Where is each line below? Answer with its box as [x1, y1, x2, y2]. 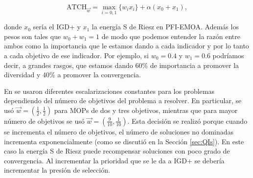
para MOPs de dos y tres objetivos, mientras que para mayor [54, 105, 238, 115]
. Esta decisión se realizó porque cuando [127, 115, 248, 126]
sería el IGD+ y [33, 22, 81, 32]
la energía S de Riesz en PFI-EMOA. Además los [92, 22, 239, 32]
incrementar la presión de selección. [4, 165, 110, 175]
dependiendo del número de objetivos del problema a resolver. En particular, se [4, 95, 242, 106]
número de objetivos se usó [4, 115, 85, 126]
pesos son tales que [4, 31, 61, 41]
